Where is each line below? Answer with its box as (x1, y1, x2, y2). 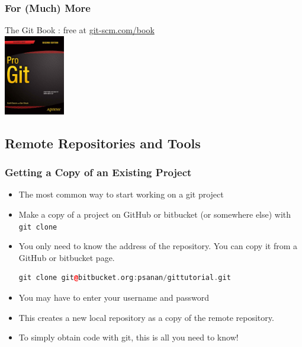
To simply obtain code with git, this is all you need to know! (18, 331, 239, 343)
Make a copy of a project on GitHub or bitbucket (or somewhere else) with (18, 208, 291, 220)
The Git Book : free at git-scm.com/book (5, 24, 155, 36)
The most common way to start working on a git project (18, 188, 224, 200)
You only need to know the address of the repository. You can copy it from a (18, 240, 297, 252)
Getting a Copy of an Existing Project (5, 165, 192, 180)
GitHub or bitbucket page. (18, 251, 115, 263)
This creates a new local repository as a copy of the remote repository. (18, 311, 274, 323)
